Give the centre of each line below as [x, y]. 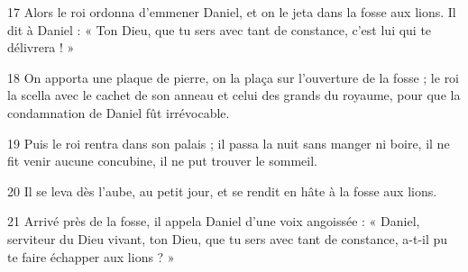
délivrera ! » [41, 47]
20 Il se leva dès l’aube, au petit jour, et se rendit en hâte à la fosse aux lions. [222, 190]
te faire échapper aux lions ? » [91, 256]
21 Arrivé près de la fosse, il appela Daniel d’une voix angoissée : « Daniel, [214, 221]
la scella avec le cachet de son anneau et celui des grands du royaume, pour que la [234, 95]
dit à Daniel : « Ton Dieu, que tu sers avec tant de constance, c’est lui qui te [220, 29]
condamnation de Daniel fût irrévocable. [119, 112]
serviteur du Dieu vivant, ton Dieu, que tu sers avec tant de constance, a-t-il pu [228, 238]
